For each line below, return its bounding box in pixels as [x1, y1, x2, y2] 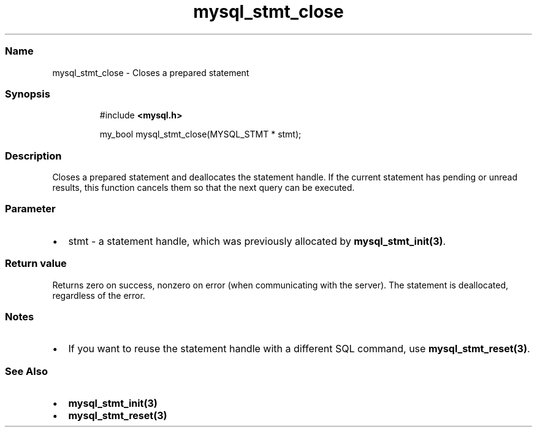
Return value [5, 257, 67, 270]
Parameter [5, 202, 56, 215]
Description [5, 149, 62, 162]
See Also [5, 364, 48, 377]
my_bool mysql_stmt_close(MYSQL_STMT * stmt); [99, 129, 302, 140]
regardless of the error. [52, 290, 145, 301]
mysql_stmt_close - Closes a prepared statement [52, 67, 249, 78]
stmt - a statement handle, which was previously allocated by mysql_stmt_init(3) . [68, 234, 446, 247]
